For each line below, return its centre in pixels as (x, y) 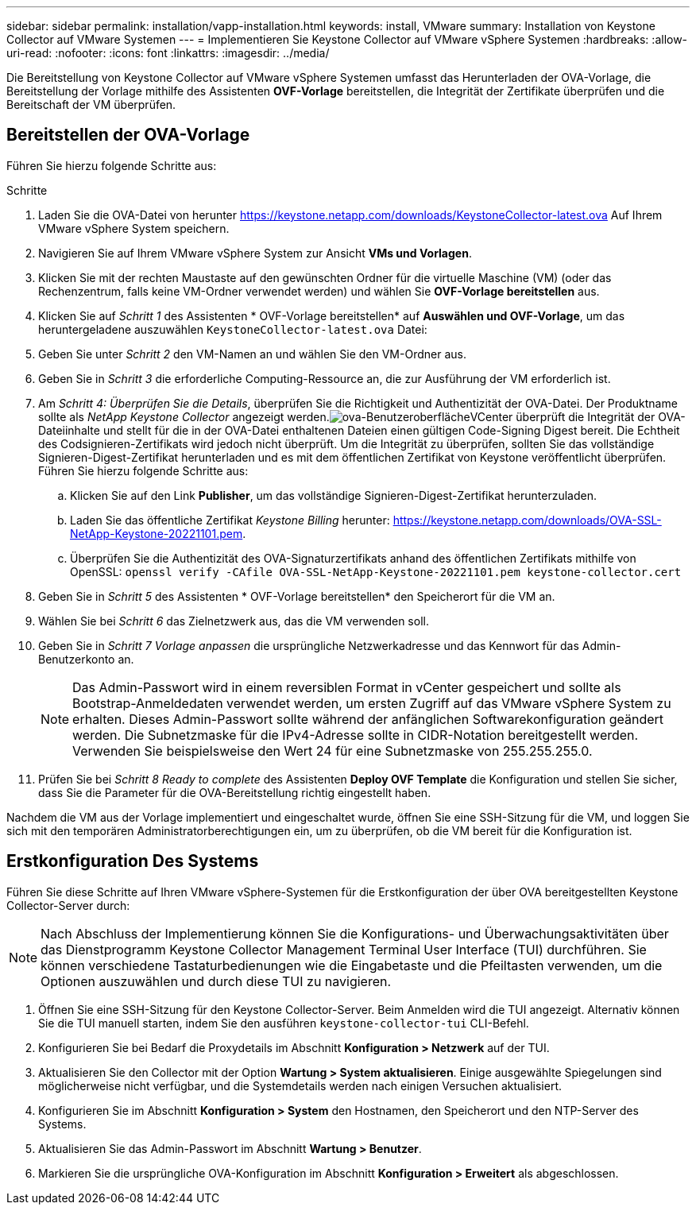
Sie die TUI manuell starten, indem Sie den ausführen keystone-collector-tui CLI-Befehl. (284, 1023)
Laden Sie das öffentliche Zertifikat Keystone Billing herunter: (230, 520)
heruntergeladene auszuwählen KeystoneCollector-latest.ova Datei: (233, 329)
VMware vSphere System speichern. (134, 228)
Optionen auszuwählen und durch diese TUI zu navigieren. (216, 981)
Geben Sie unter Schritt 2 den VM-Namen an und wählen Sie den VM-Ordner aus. (252, 354)
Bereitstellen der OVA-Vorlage (128, 135)
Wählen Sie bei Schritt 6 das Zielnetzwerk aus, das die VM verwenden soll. (234, 621)
